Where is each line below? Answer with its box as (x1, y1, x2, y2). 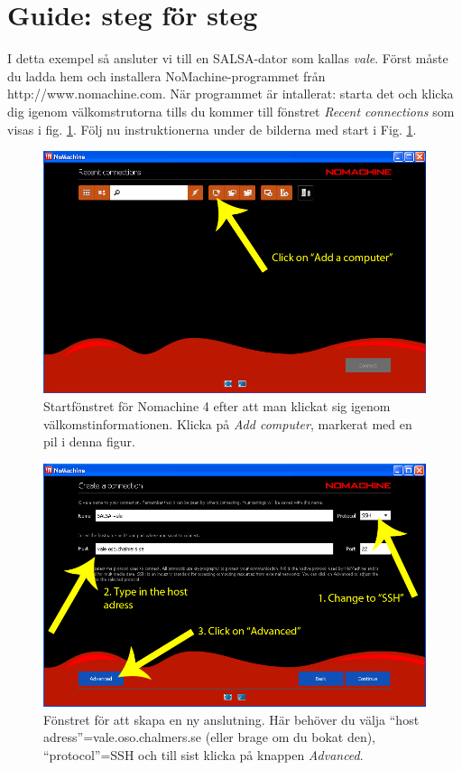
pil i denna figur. (43, 432, 135, 451)
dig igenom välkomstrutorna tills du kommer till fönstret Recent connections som (7, 101, 455, 120)
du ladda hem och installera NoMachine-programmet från (7, 66, 326, 85)
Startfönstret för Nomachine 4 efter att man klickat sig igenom (43, 396, 391, 415)
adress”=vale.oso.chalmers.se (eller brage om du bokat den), (43, 728, 376, 747)
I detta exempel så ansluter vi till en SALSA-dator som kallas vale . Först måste (7, 49, 448, 68)
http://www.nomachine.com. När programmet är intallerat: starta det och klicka (7, 84, 454, 103)
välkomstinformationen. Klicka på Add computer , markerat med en (43, 414, 412, 433)
